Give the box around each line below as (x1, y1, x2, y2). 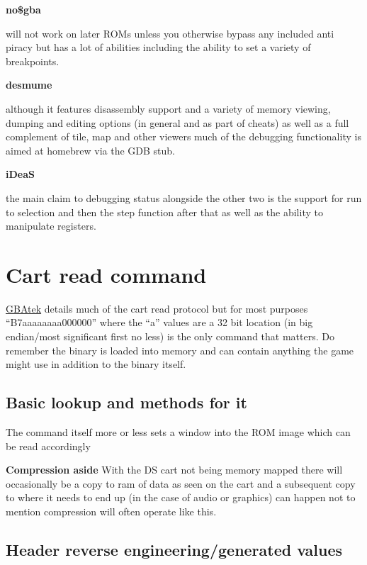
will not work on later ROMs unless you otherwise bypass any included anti (6, 26, 334, 40)
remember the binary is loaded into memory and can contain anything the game (6, 342, 354, 357)
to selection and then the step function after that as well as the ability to (6, 204, 323, 219)
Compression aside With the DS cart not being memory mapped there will (6, 462, 343, 477)
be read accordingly (6, 438, 91, 453)
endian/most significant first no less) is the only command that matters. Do (6, 329, 334, 344)
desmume (6, 77, 52, 92)
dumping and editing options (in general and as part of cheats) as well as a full (6, 115, 349, 130)
